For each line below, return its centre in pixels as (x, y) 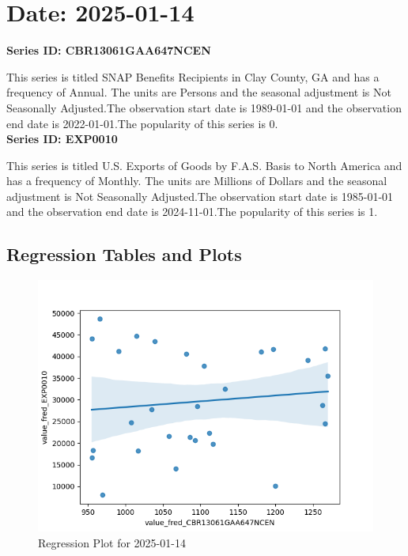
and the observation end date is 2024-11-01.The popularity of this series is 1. (192, 212)
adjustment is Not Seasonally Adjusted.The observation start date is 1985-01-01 (200, 196)
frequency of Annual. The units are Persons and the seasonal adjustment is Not (199, 92)
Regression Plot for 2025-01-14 (112, 542)
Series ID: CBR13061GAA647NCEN (109, 50)
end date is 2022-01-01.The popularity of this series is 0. (142, 123)
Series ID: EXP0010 (62, 139)
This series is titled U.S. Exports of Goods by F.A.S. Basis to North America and (204, 165)
